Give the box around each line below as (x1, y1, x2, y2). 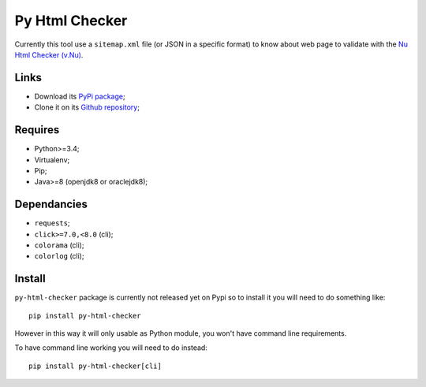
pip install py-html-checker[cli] (28, 361, 162, 370)
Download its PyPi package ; (34, 91, 125, 101)
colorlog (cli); (34, 251, 84, 261)
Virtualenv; (34, 154, 70, 165)
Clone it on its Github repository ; (34, 102, 140, 112)
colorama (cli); (34, 240, 84, 250)
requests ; (34, 218, 70, 228)
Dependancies (14, 198, 88, 211)
